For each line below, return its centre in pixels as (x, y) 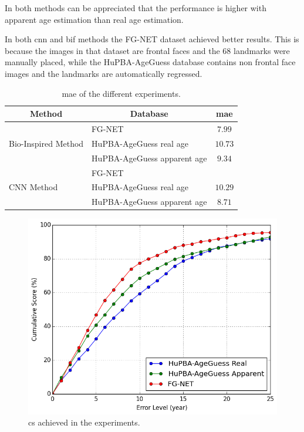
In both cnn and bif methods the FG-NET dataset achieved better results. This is (152, 39)
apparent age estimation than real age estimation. (94, 19)
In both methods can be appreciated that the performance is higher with (136, 8)
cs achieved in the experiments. (84, 422)
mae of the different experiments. (121, 93)
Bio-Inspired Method (46, 143)
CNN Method (33, 187)
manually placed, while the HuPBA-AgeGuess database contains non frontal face (150, 62)
